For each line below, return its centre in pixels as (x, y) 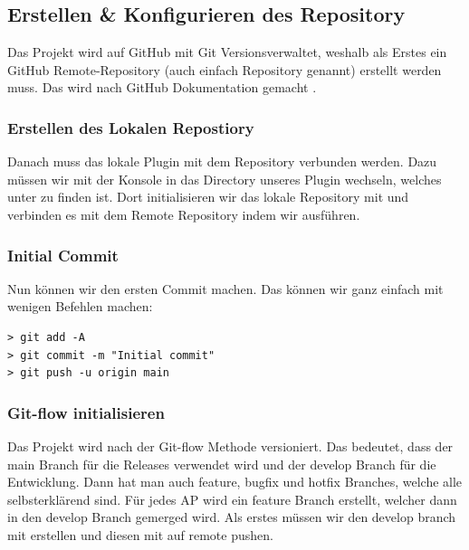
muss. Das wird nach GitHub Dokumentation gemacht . (162, 87)
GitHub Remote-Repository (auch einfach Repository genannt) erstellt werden (225, 69)
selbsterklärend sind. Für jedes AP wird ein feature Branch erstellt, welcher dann (232, 499)
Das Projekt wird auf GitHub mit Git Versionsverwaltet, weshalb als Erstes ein (227, 52)
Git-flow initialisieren (86, 412)
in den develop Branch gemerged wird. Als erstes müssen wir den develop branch (232, 517)
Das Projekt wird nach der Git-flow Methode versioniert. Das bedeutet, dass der (230, 446)
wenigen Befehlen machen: (80, 306)
